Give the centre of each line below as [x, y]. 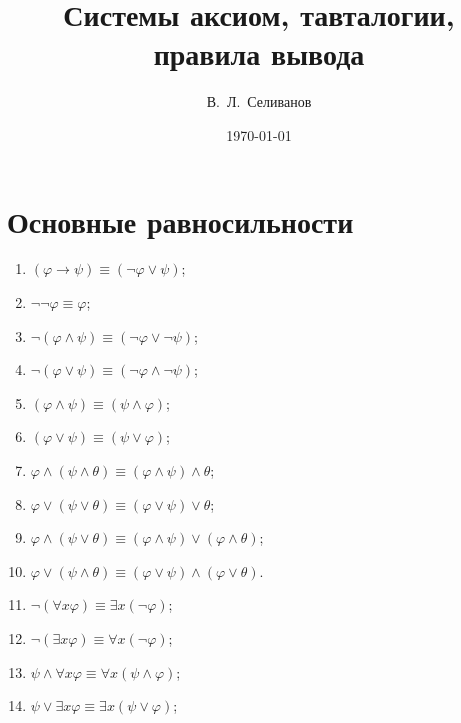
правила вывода [259, 53]
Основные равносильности [180, 220]
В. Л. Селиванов [259, 101]
